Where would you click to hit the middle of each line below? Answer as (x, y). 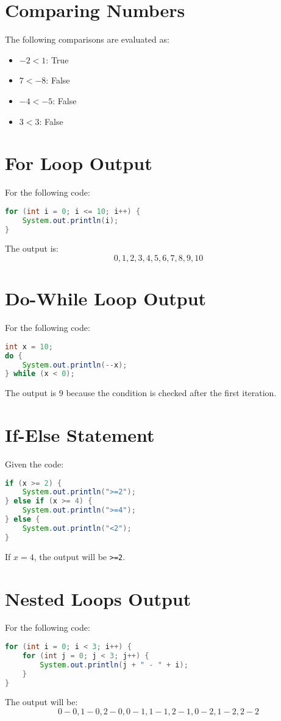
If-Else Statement (80, 435)
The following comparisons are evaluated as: (87, 39)
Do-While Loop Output (106, 298)
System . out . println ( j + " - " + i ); (114, 665)
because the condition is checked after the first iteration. (171, 393)
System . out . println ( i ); (70, 220)
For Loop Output (79, 163)
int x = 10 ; (29, 346)
